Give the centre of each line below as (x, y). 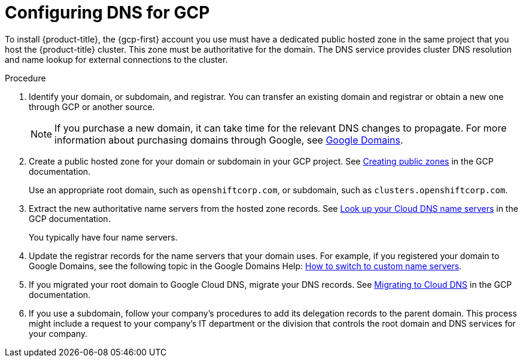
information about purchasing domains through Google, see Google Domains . (229, 140)
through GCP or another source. (92, 107)
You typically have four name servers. (103, 237)
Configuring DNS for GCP (107, 13)
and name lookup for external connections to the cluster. (116, 59)
